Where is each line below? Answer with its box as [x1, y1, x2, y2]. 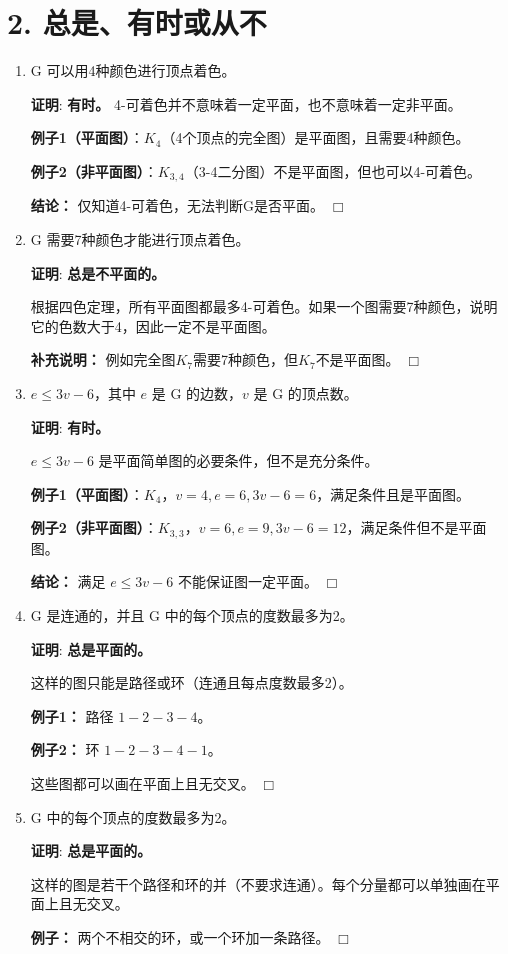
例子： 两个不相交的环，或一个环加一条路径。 [30, 926, 330, 947]
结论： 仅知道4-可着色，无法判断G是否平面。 [30, 195, 325, 216]
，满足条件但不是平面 [346, 517, 487, 538]
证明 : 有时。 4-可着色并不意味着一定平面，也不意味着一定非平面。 [30, 93, 462, 114]
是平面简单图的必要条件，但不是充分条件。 [98, 450, 379, 471]
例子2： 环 [30, 739, 100, 760]
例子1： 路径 [30, 705, 114, 726]
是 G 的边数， [151, 382, 243, 403]
